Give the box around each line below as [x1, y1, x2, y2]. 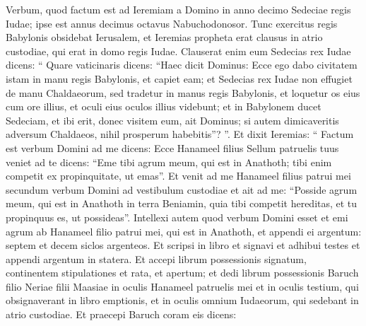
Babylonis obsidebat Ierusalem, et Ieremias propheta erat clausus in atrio [6, 30, 323, 45]
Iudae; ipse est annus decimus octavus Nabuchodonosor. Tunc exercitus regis [6, 16, 338, 30]
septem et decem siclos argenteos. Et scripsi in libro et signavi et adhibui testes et [6, 238, 360, 252]
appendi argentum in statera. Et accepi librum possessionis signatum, [6, 251, 307, 266]
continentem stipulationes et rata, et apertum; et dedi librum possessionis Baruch [6, 265, 359, 280]
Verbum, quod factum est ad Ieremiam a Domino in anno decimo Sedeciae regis [6, 2, 351, 16]
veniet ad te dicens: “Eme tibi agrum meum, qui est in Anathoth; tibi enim [6, 154, 332, 169]
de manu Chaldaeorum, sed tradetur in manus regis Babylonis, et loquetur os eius [6, 85, 360, 100]
